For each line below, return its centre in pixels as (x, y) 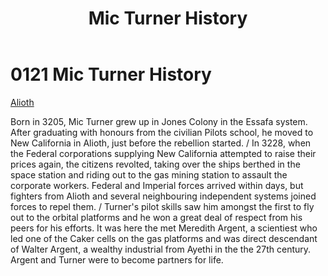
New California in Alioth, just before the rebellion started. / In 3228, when (161, 143)
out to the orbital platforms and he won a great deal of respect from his (156, 217)
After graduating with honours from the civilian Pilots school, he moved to (162, 132)
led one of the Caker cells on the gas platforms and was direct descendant (164, 238)
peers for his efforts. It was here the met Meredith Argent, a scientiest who (164, 228)
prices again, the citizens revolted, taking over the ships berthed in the (155, 164)
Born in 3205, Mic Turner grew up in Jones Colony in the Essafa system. (159, 121)
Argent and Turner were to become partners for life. (117, 259)
